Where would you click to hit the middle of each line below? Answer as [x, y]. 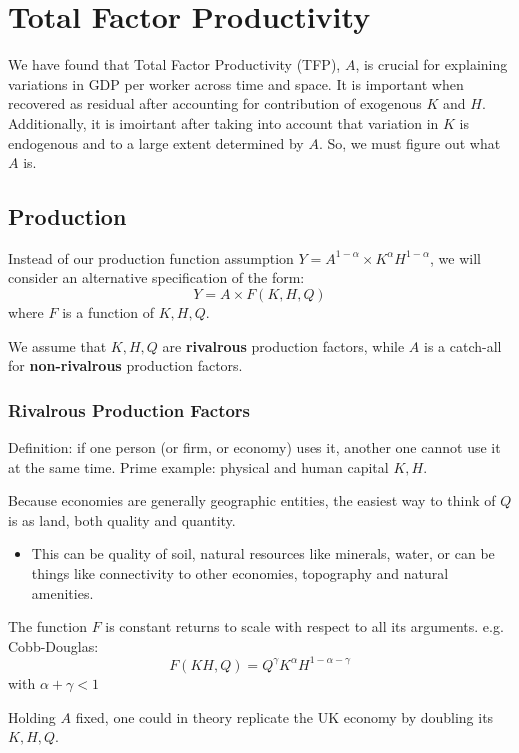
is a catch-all [463, 345]
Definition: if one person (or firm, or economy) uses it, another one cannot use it [254, 447]
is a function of [108, 312]
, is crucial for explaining [431, 64]
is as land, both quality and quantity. [122, 519]
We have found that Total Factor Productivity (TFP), [174, 64]
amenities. [62, 592]
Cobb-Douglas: [53, 645]
